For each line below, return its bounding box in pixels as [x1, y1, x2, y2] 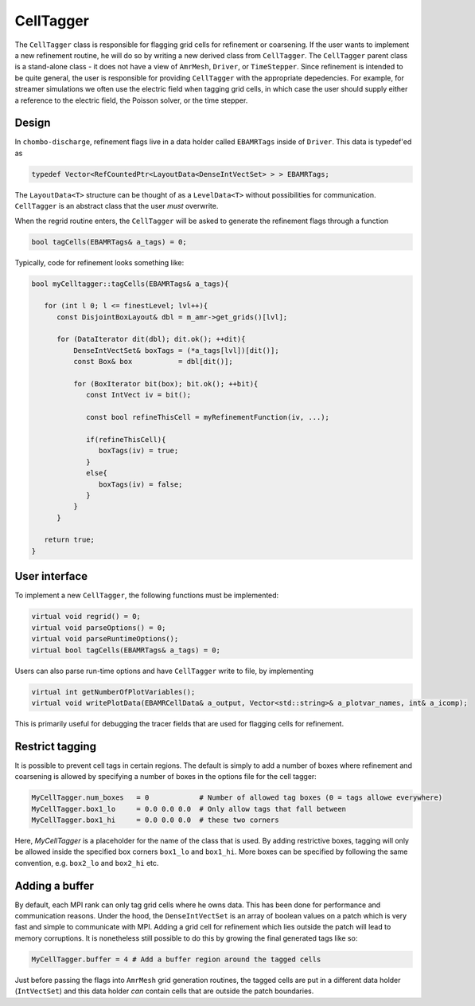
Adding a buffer [14, 879, 95, 892]
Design [14, 116, 51, 130]
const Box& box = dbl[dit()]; [72, 357, 234, 366]
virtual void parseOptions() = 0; [31, 623, 166, 632]
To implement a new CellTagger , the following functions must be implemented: [14, 590, 279, 601]
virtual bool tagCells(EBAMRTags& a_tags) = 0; [31, 645, 220, 655]
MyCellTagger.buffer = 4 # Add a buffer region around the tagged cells [31, 954, 321, 964]
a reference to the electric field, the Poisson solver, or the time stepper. [14, 96, 248, 105]
